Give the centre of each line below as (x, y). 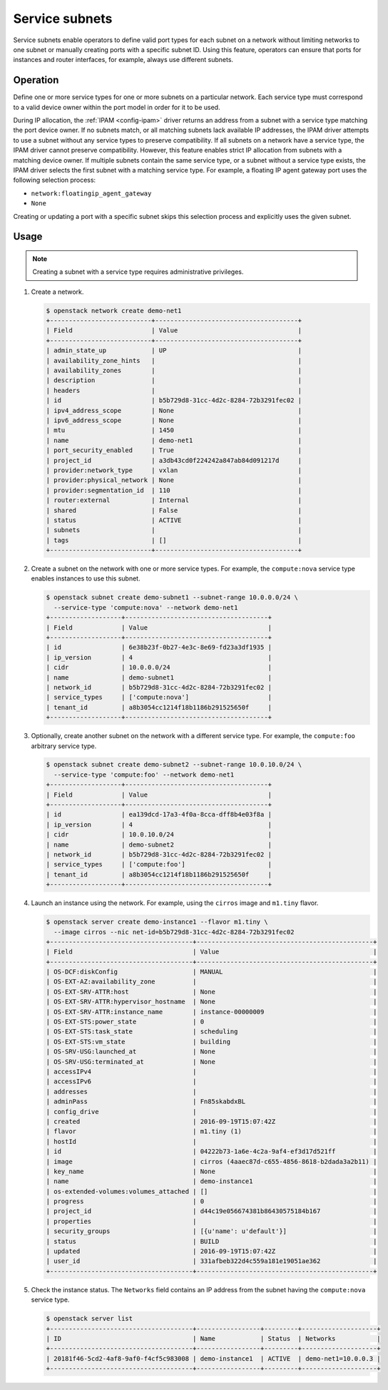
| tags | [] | (174, 540)
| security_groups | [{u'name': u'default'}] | (211, 1231)
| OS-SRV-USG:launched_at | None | (211, 1052)
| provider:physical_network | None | (174, 480)
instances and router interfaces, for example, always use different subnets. (123, 60)
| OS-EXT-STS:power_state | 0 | (211, 1022)
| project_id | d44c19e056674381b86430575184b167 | (211, 1211)
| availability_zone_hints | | (174, 361)
